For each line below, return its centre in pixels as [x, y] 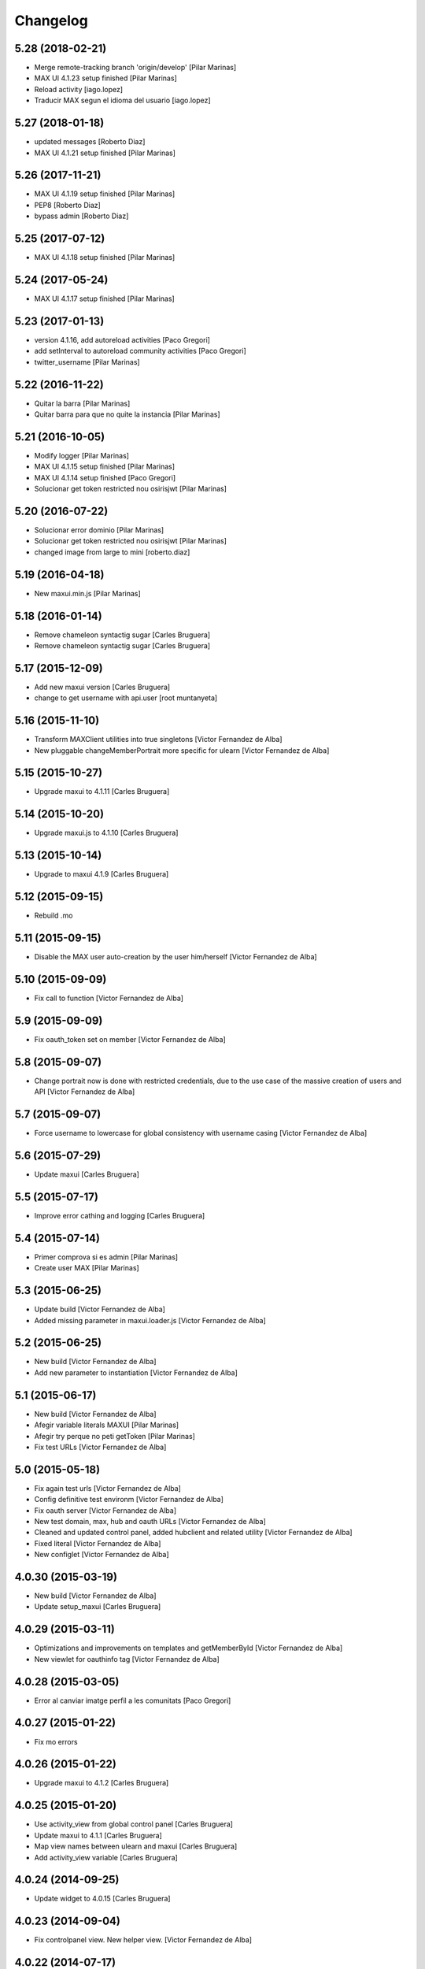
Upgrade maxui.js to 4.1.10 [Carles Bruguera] [106, 833]
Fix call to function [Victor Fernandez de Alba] [109, 998]
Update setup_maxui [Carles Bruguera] [98, 1607]
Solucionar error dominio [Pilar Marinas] [99, 530]
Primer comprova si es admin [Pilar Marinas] [106, 1257]
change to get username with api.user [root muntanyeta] [126, 698]
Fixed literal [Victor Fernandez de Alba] [98, 1543]
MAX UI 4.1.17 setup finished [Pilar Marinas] [104, 299]
